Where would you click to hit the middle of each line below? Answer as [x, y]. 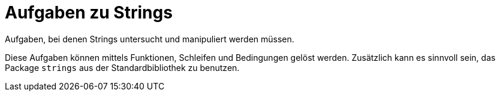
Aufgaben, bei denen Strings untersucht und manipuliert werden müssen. [150, 39]
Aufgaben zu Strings [89, 13]
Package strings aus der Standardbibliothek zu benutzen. [122, 67]
